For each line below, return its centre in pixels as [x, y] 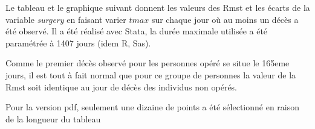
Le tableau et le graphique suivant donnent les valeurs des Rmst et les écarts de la [158, 7]
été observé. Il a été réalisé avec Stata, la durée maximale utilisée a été [137, 31]
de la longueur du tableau [53, 118]
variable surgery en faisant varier [66, 19]
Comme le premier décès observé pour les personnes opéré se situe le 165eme [148, 63]
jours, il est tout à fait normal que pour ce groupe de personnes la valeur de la [151, 74]
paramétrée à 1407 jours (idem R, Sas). [78, 42]
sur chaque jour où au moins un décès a [225, 19]
